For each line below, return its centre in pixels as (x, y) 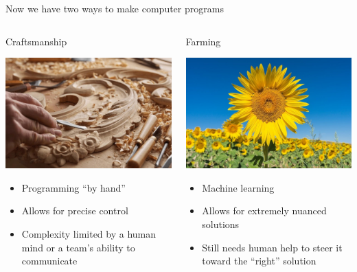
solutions (221, 224)
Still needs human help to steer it (272, 247)
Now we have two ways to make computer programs (115, 8)
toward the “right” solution (259, 261)
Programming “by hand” (73, 187)
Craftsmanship (36, 41)
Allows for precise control (75, 211)
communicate (49, 261)
